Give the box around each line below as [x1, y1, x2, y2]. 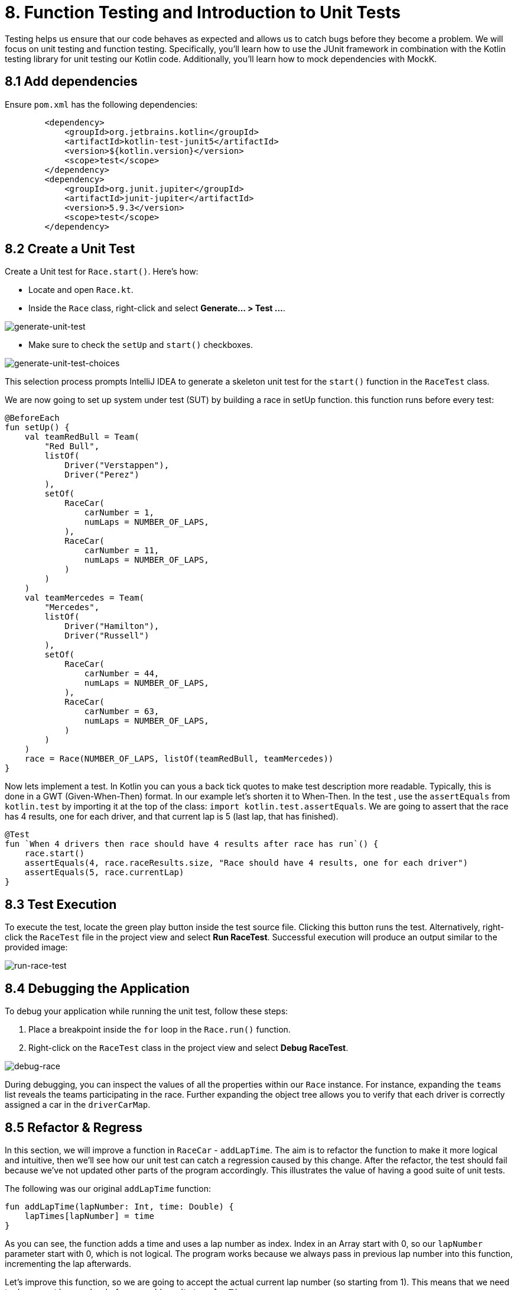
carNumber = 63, [84, 707, 160, 717]
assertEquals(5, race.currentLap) [24, 867, 184, 878]
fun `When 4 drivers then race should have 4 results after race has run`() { [5, 839, 379, 849]
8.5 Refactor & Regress [5, 1120, 143, 1135]
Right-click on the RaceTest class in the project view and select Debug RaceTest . [28, 1043, 349, 1053]
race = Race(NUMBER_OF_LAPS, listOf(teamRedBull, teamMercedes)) [24, 754, 334, 764]
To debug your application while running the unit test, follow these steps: [5, 1006, 288, 1017]
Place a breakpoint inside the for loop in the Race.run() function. [28, 1024, 291, 1035]
